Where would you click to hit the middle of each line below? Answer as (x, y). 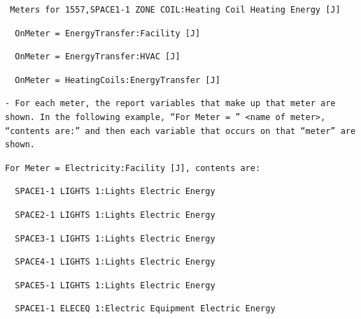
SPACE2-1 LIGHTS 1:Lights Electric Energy (115, 215)
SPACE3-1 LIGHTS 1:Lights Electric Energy (115, 238)
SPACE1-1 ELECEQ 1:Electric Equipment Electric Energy (145, 309)
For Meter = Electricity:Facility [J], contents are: (133, 168)
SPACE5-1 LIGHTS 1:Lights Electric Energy (115, 285)
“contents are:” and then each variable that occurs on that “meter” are (180, 131)
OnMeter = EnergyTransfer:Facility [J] (108, 33)
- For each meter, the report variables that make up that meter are (170, 104)
